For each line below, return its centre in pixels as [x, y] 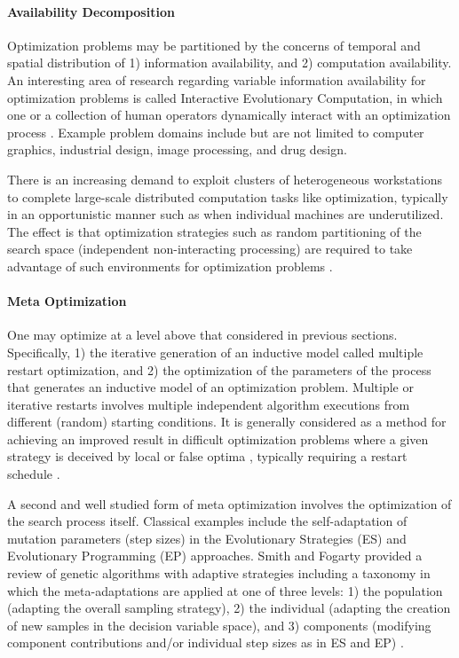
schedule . [34, 474]
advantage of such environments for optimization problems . [170, 266]
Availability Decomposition [91, 11]
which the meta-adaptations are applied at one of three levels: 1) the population [225, 590]
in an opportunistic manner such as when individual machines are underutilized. [226, 214]
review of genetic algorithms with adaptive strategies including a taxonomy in [219, 573]
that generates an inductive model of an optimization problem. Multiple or [210, 387]
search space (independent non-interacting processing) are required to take [210, 249]
